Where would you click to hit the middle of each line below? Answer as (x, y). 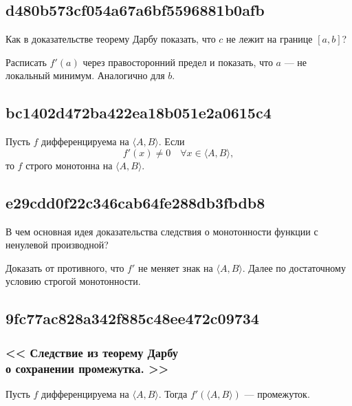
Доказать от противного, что (65, 267)
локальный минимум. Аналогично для (85, 75)
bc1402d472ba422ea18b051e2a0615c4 (139, 113)
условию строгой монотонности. (73, 281)
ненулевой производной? (57, 245)
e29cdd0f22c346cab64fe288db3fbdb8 (135, 202)
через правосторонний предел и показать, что (178, 62)
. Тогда (173, 393)
